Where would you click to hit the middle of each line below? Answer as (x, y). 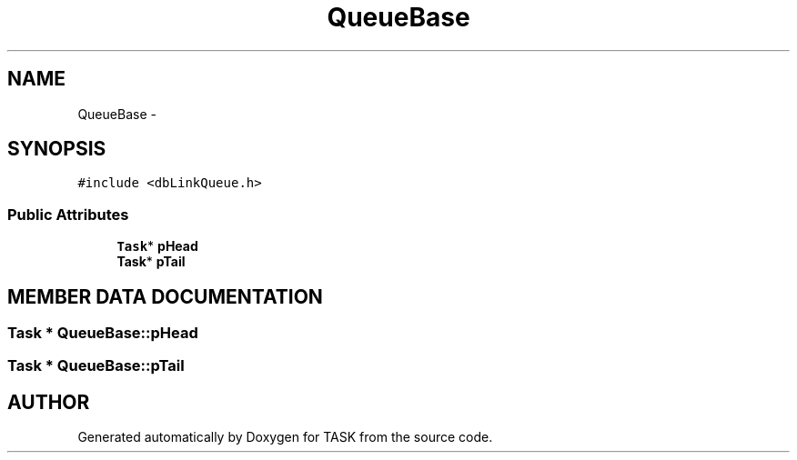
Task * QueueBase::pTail (96, 366)
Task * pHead (157, 246)
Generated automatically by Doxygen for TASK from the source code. (285, 437)
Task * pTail (151, 262)
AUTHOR (49, 402)
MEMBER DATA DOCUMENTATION (165, 296)
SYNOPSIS (57, 149)
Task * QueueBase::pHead (103, 333)
